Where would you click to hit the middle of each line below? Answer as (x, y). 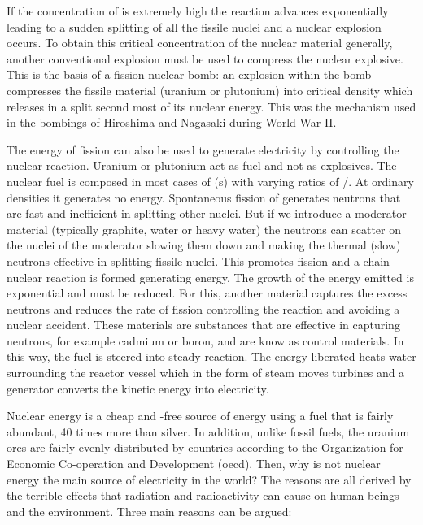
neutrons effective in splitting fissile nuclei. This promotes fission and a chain (198, 260)
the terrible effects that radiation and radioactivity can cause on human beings (203, 495)
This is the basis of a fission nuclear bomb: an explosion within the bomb (189, 74)
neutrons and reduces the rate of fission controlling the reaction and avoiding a (203, 308)
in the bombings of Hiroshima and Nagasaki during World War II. (172, 122)
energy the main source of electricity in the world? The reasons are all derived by (209, 479)
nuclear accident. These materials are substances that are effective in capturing (203, 325)
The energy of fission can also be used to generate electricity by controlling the (203, 149)
